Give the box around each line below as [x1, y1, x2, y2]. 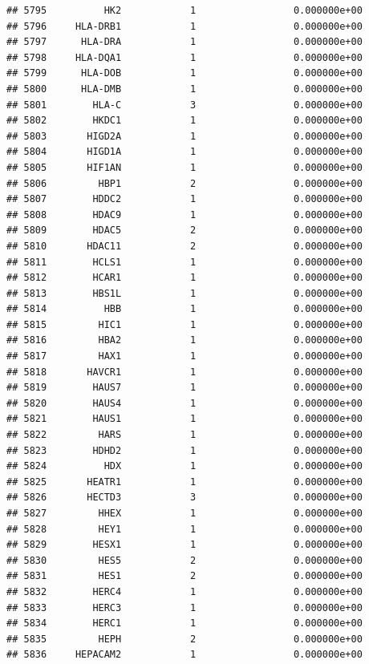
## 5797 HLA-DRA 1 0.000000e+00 [6, 36, 363, 48]
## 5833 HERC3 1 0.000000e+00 [6, 601, 363, 613]
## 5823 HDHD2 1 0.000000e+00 [6, 444, 363, 456]
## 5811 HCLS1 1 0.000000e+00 [6, 256, 363, 268]
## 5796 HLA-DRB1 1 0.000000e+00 [6, 20, 363, 32]
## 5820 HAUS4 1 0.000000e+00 [6, 397, 363, 409]
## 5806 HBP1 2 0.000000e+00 [6, 177, 363, 189]
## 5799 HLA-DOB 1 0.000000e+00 [6, 67, 363, 79]
